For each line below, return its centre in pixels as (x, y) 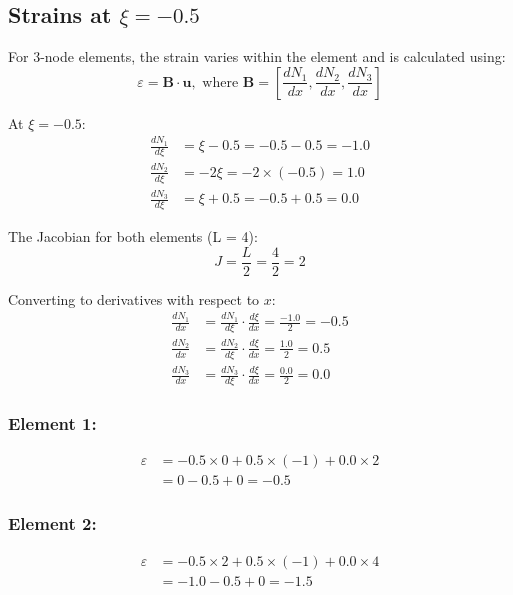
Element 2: (52, 523)
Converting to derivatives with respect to (134, 298)
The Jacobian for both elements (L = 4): (133, 236)
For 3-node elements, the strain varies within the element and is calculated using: (257, 56)
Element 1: (52, 423)
